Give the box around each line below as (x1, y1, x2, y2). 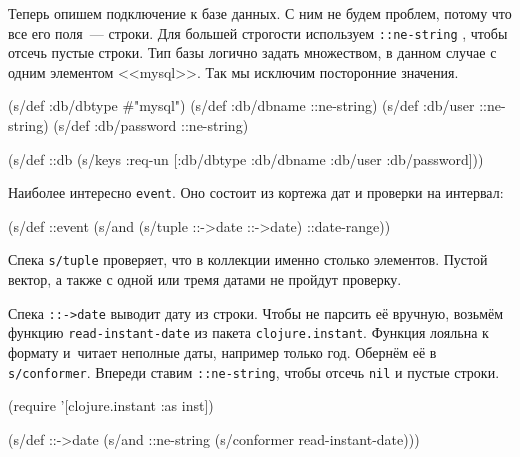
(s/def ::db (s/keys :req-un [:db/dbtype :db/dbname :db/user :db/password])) (8, 148, 484, 169)
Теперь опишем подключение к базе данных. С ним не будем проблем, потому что (8, 3, 512, 23)
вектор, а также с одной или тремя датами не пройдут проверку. (8, 269, 402, 290)
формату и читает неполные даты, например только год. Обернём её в (8, 342, 437, 363)
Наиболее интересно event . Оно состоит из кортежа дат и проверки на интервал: (8, 182, 504, 203)
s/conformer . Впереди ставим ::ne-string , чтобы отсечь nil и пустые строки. (8, 361, 500, 382)
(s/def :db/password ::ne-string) (53, 115, 249, 136)
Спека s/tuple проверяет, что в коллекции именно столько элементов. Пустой (8, 249, 488, 270)
